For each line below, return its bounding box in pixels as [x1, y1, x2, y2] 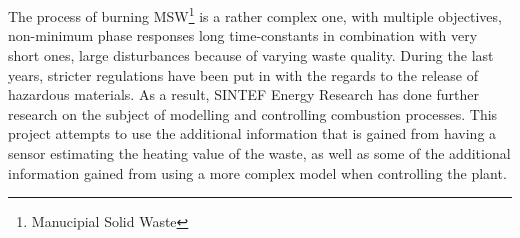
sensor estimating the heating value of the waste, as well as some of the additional [8, 143, 511, 163]
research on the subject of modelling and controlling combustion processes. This [8, 103, 498, 124]
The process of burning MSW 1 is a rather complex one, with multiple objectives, [8, 3, 502, 26]
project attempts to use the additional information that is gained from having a [8, 123, 497, 144]
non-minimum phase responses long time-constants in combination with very [8, 25, 478, 46]
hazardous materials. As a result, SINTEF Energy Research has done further [8, 84, 479, 105]
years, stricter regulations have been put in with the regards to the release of [8, 64, 479, 85]
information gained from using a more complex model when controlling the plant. [8, 162, 507, 183]
